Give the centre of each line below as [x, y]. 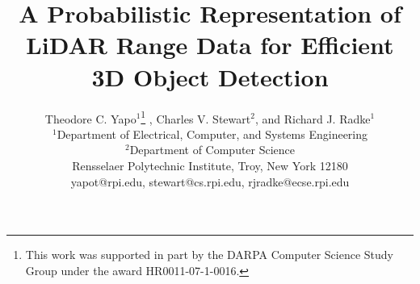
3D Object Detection [210, 76]
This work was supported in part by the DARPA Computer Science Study [210, 255]
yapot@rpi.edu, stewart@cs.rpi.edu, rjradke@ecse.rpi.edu [210, 181]
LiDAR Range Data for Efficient [210, 45]
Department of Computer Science [212, 150]
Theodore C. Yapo [90, 118]
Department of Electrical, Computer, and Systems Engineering [212, 134]
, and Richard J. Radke [313, 118]
